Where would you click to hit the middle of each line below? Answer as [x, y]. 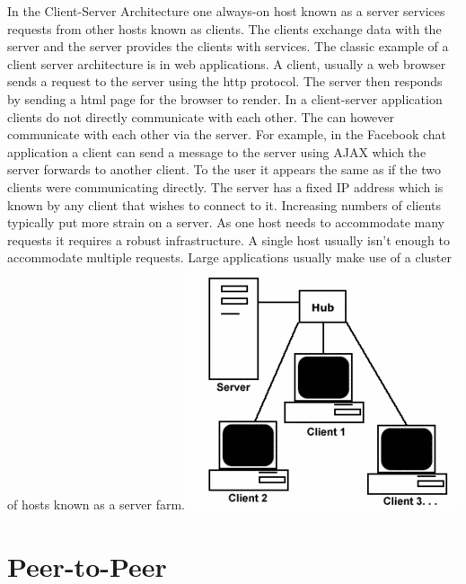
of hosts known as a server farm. [96, 504]
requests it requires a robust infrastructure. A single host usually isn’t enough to [229, 239]
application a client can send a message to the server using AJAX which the [217, 151]
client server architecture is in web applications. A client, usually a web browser [227, 63]
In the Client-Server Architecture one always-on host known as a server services [226, 11]
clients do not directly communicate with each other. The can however [201, 116]
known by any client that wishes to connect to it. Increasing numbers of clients [224, 204]
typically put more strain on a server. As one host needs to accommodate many [226, 222]
